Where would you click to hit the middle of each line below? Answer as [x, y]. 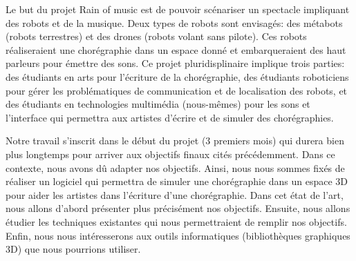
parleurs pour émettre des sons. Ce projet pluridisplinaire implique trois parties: [175, 63]
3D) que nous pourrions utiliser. [73, 249]
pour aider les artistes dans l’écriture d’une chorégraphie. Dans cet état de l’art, [175, 194]
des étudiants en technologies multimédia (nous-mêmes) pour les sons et [158, 104]
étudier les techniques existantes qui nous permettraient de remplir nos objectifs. [176, 221]
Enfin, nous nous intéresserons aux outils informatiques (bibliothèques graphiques [178, 235]
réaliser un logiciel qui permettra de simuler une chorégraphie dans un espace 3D [177, 181]
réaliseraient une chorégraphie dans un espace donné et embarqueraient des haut [176, 49]
